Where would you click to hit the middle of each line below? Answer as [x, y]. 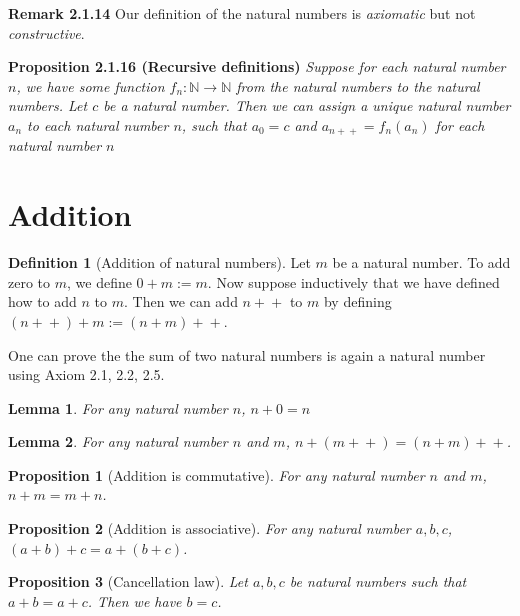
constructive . [46, 32]
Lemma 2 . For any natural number [118, 441]
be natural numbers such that [378, 581]
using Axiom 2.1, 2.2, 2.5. [86, 374]
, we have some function [90, 85]
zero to [29, 281]
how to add [42, 301]
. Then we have [134, 600]
